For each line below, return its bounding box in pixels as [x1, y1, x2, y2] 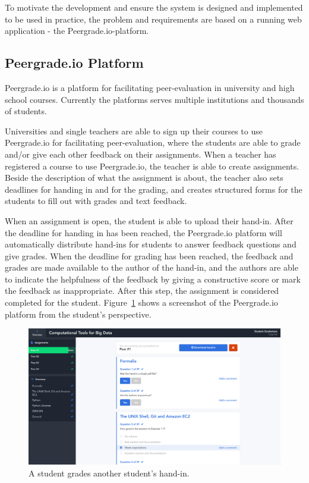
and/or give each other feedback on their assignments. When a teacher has [5, 148, 276, 160]
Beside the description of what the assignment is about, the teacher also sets [5, 171, 283, 184]
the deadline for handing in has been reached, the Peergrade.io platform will [5, 226, 282, 239]
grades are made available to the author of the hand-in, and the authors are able [5, 261, 298, 274]
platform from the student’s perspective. [5, 308, 152, 320]
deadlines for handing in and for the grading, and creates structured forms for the [5, 183, 302, 195]
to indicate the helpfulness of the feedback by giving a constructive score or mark [5, 272, 301, 285]
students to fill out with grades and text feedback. [5, 195, 187, 207]
